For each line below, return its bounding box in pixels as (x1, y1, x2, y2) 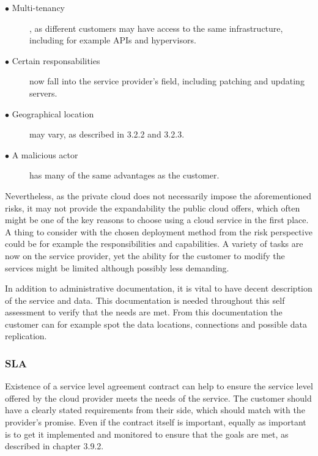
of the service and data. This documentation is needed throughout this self (5, 293, 285, 306)
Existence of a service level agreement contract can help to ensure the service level (5, 380, 313, 392)
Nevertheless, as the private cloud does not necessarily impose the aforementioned (5, 189, 312, 202)
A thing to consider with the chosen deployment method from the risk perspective (5, 225, 312, 238)
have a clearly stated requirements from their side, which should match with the (5, 403, 305, 416)
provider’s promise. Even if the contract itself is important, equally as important (5, 416, 306, 428)
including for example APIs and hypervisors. (29, 34, 196, 46)
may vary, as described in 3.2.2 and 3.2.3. (29, 128, 185, 141)
